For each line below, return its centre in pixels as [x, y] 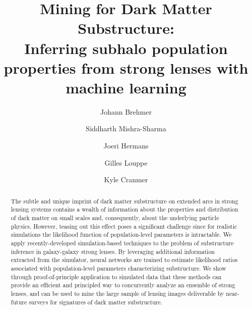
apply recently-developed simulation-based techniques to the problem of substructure [122, 243]
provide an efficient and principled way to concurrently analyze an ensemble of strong [123, 285]
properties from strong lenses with [126, 67]
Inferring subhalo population [126, 48]
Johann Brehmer [126, 111]
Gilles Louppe [126, 162]
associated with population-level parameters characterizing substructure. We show [118, 268]
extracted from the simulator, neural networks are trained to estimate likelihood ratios [124, 260]
